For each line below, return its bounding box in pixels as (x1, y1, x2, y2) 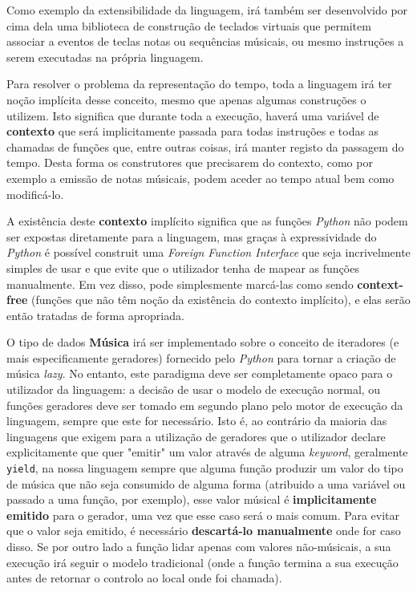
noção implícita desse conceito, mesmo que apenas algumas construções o (6, 91, 366, 107)
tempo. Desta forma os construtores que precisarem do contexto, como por (6, 154, 373, 171)
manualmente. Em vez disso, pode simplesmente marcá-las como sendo (6, 275, 354, 292)
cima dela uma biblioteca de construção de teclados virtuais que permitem (6, 17, 371, 34)
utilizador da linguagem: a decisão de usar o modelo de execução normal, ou (6, 381, 381, 398)
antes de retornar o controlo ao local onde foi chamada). (6, 570, 282, 586)
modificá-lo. (6, 185, 64, 202)
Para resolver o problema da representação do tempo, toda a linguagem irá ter (6, 75, 392, 92)
